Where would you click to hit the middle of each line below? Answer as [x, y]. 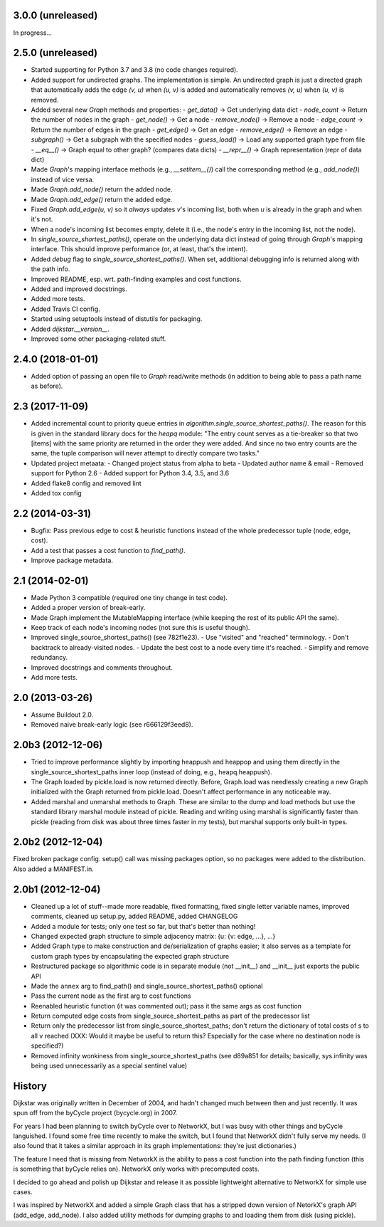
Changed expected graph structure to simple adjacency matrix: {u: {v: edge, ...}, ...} [153, 936]
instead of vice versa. [63, 179]
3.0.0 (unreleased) [55, 15]
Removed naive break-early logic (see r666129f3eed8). [112, 725]
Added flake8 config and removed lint [86, 483]
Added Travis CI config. [66, 309]
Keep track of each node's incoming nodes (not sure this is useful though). [140, 628]
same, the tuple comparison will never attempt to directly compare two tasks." [145, 453]
